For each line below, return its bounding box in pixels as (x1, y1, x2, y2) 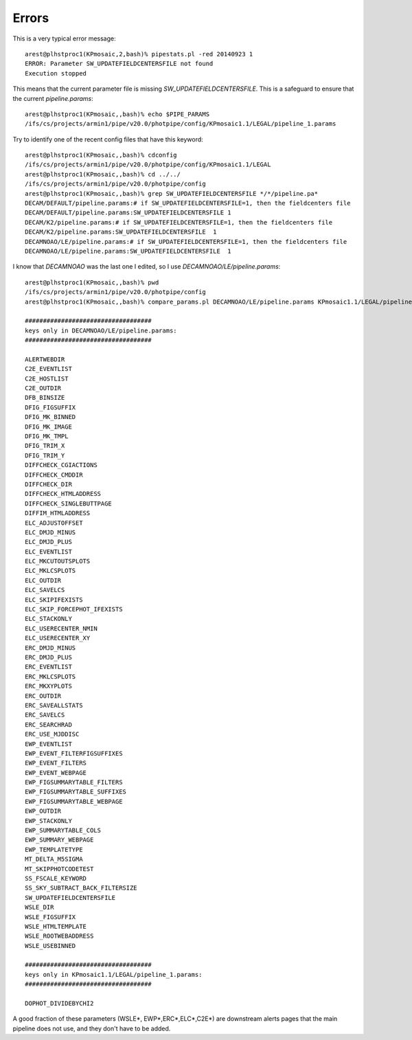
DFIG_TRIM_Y (25, 451, 65, 460)
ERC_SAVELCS (25, 711, 65, 719)
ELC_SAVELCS (25, 586, 65, 594)
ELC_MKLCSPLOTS (25, 567, 76, 575)
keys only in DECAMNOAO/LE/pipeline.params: (25, 326, 178, 335)
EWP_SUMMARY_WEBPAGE (25, 836, 94, 844)
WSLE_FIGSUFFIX (25, 913, 76, 920)
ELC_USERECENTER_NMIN (25, 624, 98, 632)
